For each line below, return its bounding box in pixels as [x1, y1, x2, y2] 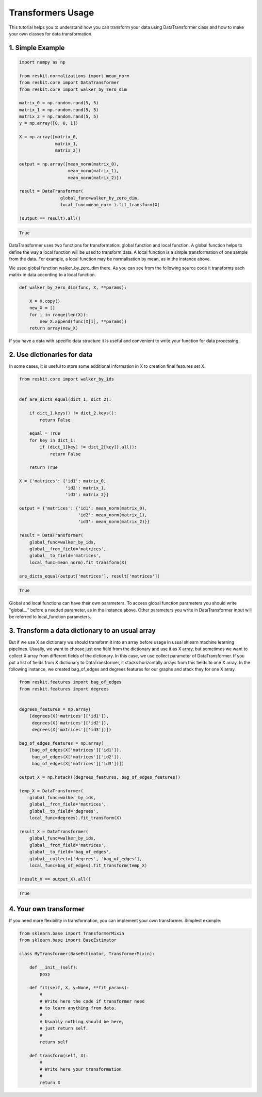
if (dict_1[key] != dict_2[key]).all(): [39, 444, 137, 450]
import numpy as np [19, 59, 65, 65]
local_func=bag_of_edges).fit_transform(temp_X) [29, 863, 147, 868]
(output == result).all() [19, 215, 81, 221]
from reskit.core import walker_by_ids [19, 377, 114, 382]
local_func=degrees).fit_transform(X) [29, 815, 122, 821]
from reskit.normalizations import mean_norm [19, 73, 130, 79]
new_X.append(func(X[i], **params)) [39, 318, 127, 324]
